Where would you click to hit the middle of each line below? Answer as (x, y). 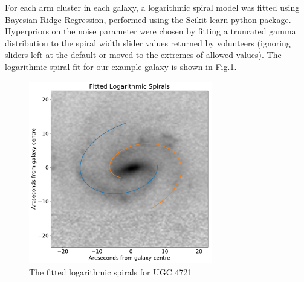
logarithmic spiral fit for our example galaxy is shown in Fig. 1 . (121, 66)
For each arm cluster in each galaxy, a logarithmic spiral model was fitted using (152, 7)
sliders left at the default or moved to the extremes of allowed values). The (143, 55)
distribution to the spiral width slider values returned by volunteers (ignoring (148, 43)
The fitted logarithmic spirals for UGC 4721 (111, 271)
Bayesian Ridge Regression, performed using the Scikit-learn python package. (148, 19)
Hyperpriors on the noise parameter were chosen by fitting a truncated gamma (150, 31)
